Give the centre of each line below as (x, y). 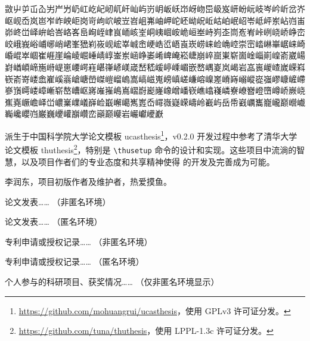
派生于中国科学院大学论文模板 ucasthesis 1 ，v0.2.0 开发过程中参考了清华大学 (151, 135)
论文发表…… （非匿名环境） (58, 201)
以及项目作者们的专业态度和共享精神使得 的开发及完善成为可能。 (148, 161)
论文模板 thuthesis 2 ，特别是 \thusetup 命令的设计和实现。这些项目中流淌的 (151, 149)
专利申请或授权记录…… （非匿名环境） (79, 241)
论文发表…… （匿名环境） (54, 221)
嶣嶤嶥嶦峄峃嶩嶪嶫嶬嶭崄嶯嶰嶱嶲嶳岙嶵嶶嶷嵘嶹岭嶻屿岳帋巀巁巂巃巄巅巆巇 (155, 102)
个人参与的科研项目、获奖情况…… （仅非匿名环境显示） (112, 282)
